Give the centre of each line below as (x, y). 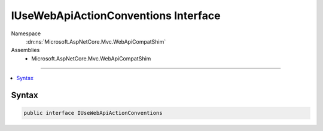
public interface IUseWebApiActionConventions (93, 113)
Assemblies (25, 50)
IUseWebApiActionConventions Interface (116, 16)
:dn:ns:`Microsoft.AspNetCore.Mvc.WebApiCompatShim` (96, 41)
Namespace (26, 33)
